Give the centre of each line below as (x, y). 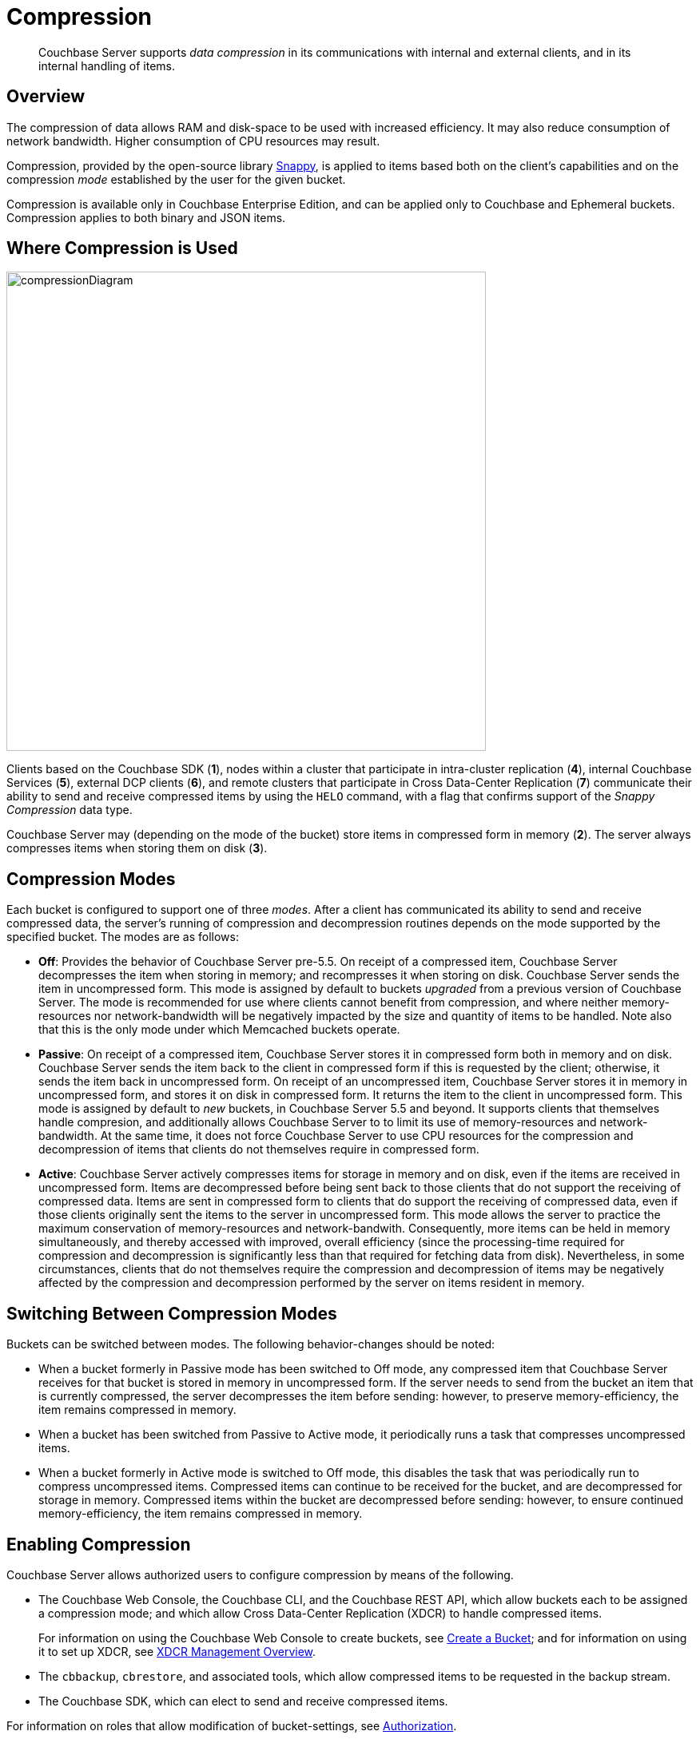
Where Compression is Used (122, 248)
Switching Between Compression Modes (172, 1313)
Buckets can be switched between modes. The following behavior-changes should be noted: (251, 1344)
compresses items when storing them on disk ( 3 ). (137, 848)
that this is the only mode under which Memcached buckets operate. (219, 1030)
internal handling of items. (107, 66)
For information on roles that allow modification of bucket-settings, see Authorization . (232, 1725)
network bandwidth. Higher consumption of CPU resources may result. (193, 141)
